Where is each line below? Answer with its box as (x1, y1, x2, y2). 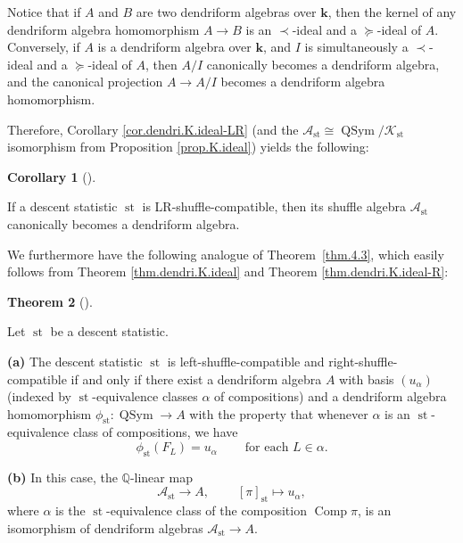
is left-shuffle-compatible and (167, 351, 325, 370)
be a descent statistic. (50, 322, 169, 341)
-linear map (129, 467, 193, 486)
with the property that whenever (189, 404, 368, 423)
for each (244, 441, 289, 455)
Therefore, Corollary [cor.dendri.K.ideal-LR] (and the (7, 119, 299, 138)
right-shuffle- (328, 351, 398, 370)
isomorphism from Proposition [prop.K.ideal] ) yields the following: (7, 137, 369, 156)
